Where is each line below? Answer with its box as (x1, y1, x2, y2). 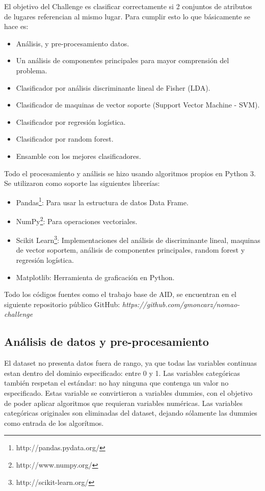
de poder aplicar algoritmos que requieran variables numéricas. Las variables (4, 397, 243, 408)
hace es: (4, 21, 29, 32)
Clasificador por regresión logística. (16, 116, 126, 127)
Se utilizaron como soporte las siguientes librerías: (4, 178, 160, 188)
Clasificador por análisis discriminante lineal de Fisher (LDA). (16, 82, 210, 93)
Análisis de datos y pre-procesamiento (4, 334, 209, 349)
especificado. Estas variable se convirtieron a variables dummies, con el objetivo (4, 388, 253, 398)
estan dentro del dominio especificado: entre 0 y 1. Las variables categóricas (4, 367, 241, 378)
